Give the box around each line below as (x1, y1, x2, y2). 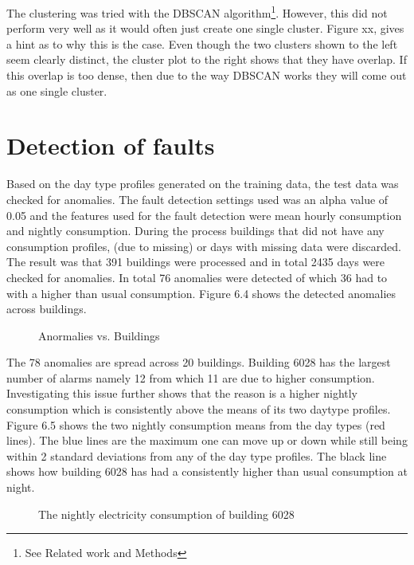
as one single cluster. (6, 82, 107, 99)
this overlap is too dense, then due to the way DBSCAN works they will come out (6, 67, 407, 84)
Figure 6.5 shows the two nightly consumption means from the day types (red (6, 416, 385, 433)
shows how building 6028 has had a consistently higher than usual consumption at (6, 463, 408, 480)
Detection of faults (6, 129, 215, 162)
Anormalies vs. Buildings (38, 327, 160, 343)
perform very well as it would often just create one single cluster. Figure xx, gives (6, 20, 404, 37)
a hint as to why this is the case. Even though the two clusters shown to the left (6, 35, 398, 52)
